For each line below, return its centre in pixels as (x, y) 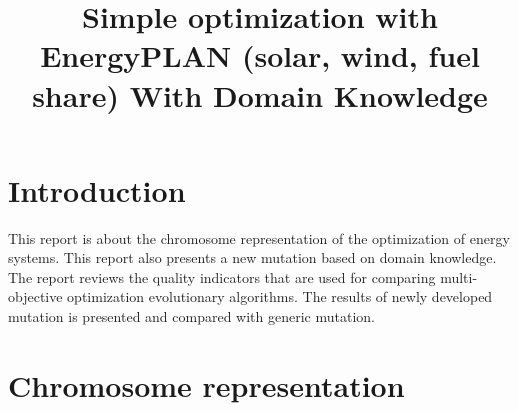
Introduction (97, 189)
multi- (459, 276)
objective (35, 296)
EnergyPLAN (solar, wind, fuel (260, 55)
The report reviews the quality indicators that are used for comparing (222, 276)
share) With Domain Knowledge (260, 94)
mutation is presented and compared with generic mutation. (191, 316)
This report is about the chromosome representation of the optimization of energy (259, 237)
